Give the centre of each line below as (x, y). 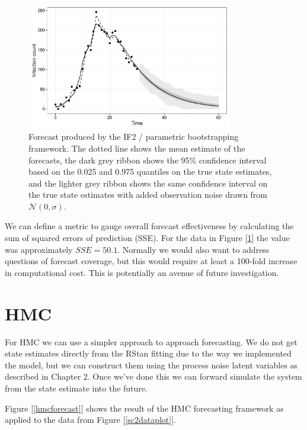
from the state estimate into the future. (76, 388)
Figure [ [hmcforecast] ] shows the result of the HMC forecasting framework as (144, 408)
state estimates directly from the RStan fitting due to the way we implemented (148, 353)
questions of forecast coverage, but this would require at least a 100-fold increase (151, 261)
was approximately (39, 249)
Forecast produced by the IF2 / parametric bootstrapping (134, 137)
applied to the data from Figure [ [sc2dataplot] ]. (90, 420)
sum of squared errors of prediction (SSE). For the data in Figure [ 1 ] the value (147, 238)
